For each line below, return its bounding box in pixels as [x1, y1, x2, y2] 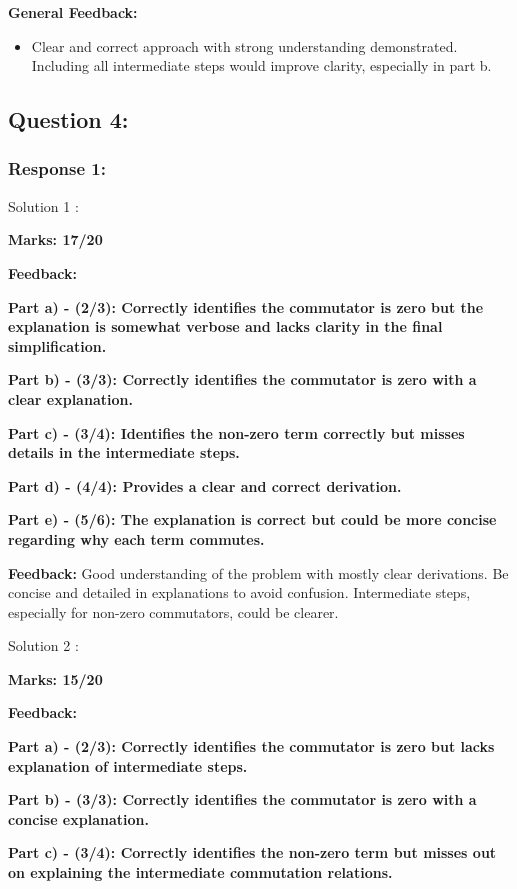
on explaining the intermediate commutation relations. [8, 862, 393, 883]
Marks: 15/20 [8, 668, 103, 689]
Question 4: [8, 104, 129, 135]
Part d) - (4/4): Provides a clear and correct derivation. [8, 475, 402, 496]
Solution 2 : [8, 635, 79, 656]
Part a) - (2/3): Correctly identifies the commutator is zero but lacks [8, 736, 495, 757]
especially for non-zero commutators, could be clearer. [8, 601, 339, 622]
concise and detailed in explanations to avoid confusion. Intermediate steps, [8, 582, 471, 603]
